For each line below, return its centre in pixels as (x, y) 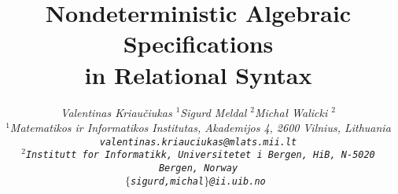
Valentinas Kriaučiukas (116, 112)
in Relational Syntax (198, 74)
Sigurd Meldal (214, 112)
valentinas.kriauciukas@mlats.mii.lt (198, 142)
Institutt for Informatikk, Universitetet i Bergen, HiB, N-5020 (200, 155)
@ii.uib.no (238, 181)
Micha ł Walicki (291, 112)
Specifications (198, 44)
